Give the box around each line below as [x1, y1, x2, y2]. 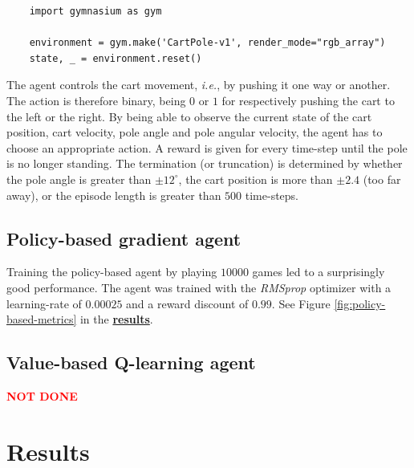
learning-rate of [6, 295, 82, 311]
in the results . [79, 311, 153, 328]
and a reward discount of [126, 295, 249, 311]
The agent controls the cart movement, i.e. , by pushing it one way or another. [6, 76, 391, 93]
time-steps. [245, 186, 299, 203]
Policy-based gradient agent [6, 226, 241, 250]
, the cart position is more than [178, 170, 333, 187]
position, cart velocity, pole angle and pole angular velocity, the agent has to [6, 124, 383, 140]
